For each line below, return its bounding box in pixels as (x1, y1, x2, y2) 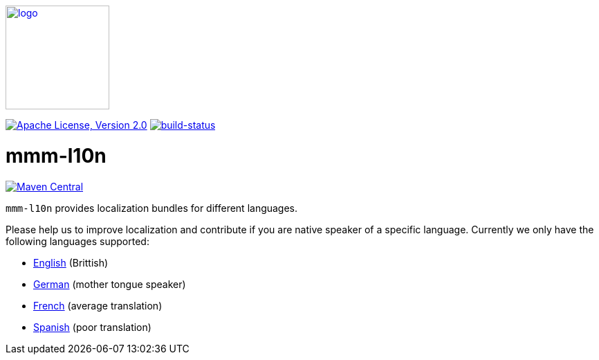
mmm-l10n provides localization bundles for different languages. (6, 201, 298, 214)
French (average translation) (33, 299, 163, 312)
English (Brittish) (33, 256, 109, 269)
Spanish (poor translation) (33, 321, 151, 333)
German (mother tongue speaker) (33, 278, 186, 290)
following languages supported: (6, 235, 149, 247)
